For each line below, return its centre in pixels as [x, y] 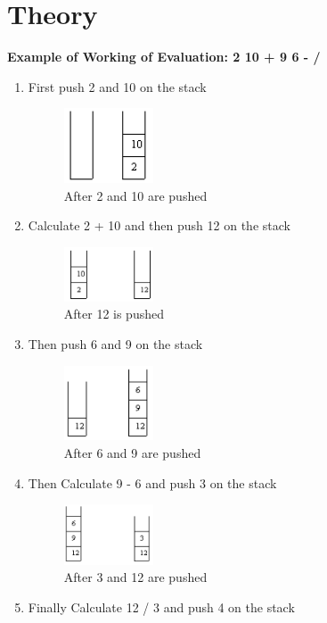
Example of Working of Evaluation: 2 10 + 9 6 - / [164, 57]
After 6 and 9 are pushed [132, 453]
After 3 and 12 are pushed [135, 577]
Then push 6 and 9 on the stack [115, 344]
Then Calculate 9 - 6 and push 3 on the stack [152, 482]
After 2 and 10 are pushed [135, 195]
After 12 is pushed [114, 314]
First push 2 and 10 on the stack [117, 86]
